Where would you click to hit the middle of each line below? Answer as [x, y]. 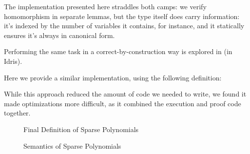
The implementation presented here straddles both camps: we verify [105, 6]
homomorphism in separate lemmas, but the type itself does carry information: [122, 16]
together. [17, 113]
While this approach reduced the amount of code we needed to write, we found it [125, 94]
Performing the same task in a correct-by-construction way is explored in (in [118, 51]
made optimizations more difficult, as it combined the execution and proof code [123, 103]
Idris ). [13, 61]
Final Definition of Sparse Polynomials [81, 129]
